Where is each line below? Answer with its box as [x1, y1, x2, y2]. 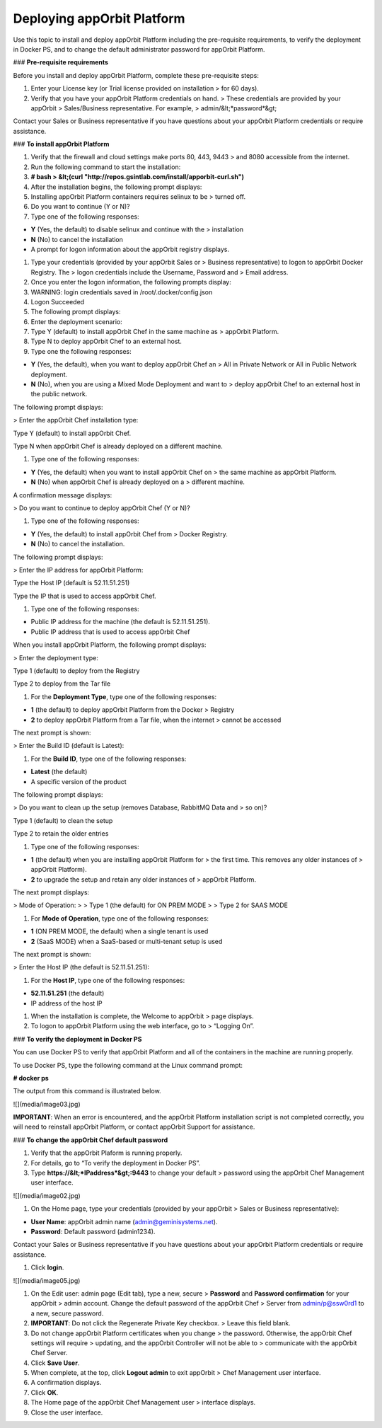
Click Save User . [30, 1359, 80, 1367]
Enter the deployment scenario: [30, 317, 123, 326]
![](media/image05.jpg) [13, 1276, 81, 1284]
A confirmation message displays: [13, 490, 112, 499]
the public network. [30, 390, 88, 398]
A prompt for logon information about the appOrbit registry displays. [30, 245, 230, 253]
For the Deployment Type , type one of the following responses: [30, 692, 217, 701]
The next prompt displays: [13, 888, 90, 897]
